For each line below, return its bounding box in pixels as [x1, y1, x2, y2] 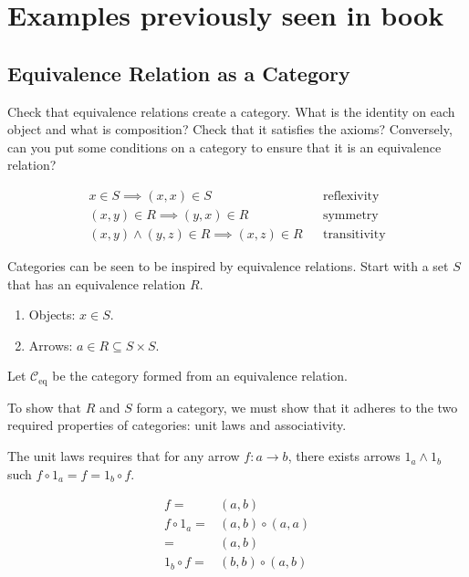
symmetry [322, 209, 379, 222]
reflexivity [322, 189, 380, 203]
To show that [7, 397, 81, 416]
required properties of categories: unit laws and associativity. [7, 415, 347, 435]
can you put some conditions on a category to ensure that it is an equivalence [7, 137, 442, 156]
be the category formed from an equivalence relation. [52, 366, 348, 385]
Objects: [28, 305, 76, 324]
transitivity [322, 228, 386, 242]
